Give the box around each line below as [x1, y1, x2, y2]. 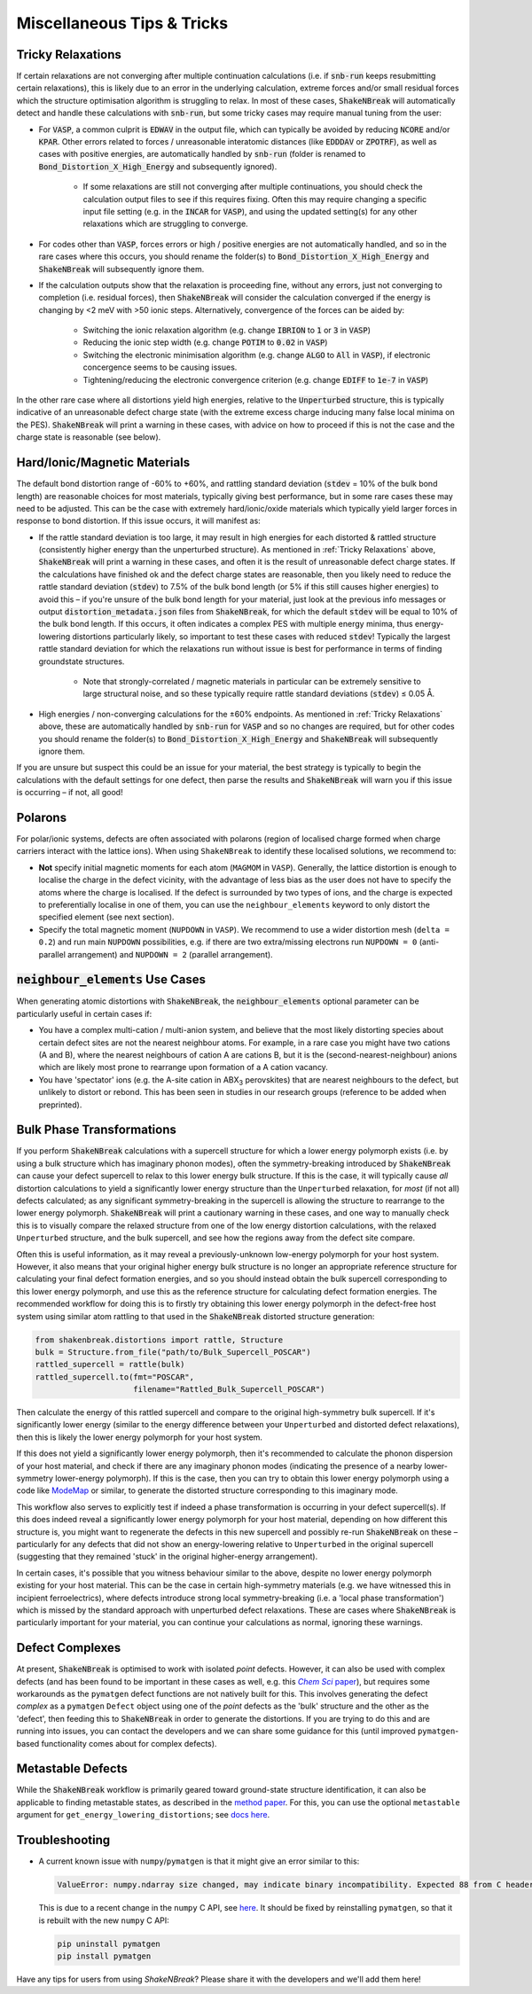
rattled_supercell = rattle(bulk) [35, 1359, 185, 1370]
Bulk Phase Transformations [16, 1122, 176, 1138]
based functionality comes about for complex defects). [16, 1738, 217, 1748]
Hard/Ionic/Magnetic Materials [16, 455, 191, 470]
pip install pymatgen [57, 1951, 152, 1961]
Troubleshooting [16, 1833, 111, 1848]
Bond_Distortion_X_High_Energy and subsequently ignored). [38, 160, 278, 172]
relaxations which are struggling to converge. [82, 218, 248, 230]
